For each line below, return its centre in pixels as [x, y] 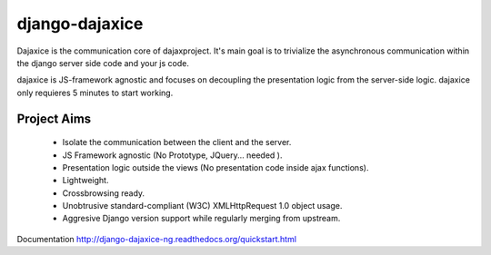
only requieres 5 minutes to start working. [95, 93]
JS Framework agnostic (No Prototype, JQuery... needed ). [172, 155]
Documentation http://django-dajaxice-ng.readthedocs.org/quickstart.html [157, 239]
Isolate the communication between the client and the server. [177, 142]
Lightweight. [85, 181]
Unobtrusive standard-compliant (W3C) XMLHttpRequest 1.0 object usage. [202, 206]
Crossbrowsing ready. [104, 193]
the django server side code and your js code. [103, 63]
